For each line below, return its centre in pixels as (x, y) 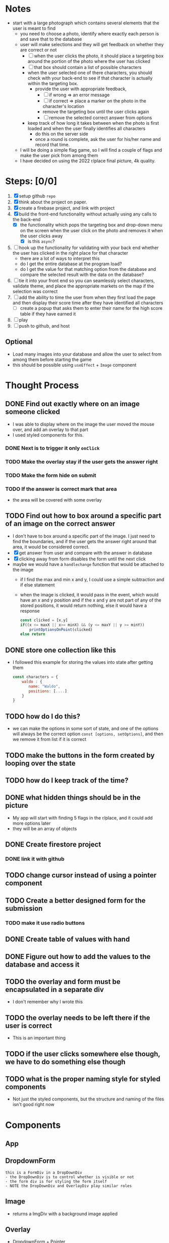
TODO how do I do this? (43, 716)
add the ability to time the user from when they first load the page (87, 297)
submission (24, 908)
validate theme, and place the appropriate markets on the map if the (83, 286)
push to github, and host (44, 326)
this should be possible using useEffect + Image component (74, 365)
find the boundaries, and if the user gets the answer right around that (84, 541)
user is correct (29, 1026)
